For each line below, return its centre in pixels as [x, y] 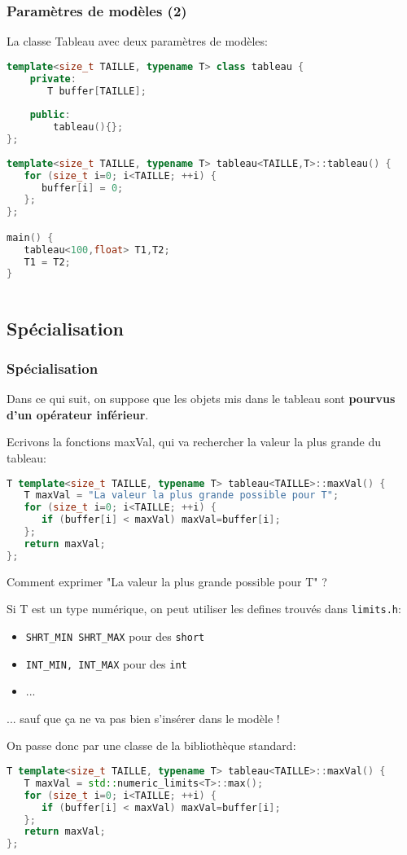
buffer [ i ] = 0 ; [82, 188]
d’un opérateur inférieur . [78, 414]
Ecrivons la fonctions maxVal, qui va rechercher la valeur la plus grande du [194, 442]
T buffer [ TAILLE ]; [97, 91]
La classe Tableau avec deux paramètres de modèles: [137, 41]
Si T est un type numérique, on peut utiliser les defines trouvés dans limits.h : [204, 609]
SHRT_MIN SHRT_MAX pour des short [115, 636]
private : [53, 79]
